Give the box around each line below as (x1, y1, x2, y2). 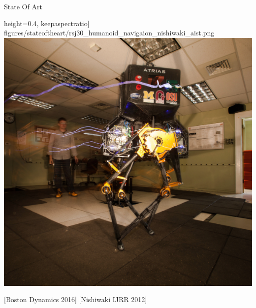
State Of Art (4, 1, 42, 11)
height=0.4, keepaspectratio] (4, 18, 90, 28)
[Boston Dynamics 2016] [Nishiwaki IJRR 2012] (4, 294, 147, 305)
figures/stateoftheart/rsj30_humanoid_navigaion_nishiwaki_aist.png (4, 28, 215, 38)
